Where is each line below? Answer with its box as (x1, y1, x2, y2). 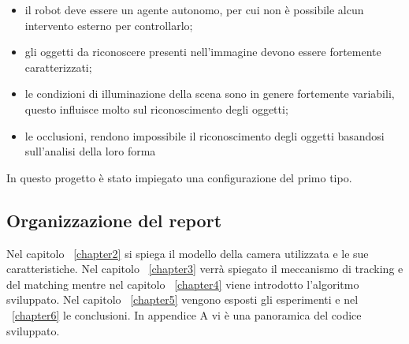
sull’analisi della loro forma (24, 143, 156, 159)
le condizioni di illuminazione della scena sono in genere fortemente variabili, (24, 85, 395, 102)
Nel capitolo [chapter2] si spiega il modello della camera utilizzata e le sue (6, 245, 369, 261)
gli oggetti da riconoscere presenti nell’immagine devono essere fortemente (24, 43, 381, 60)
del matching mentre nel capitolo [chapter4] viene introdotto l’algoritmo (6, 275, 359, 292)
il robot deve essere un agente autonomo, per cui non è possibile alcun (24, 2, 364, 17)
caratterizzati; (24, 58, 92, 75)
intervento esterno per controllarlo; (24, 17, 193, 33)
